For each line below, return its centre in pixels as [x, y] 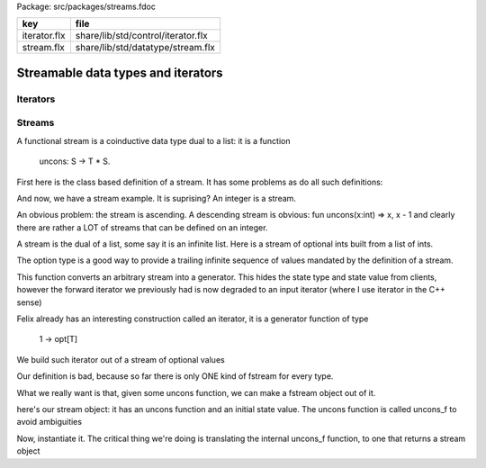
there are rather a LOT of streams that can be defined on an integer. [142, 227]
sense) [29, 302]
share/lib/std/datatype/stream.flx [145, 48]
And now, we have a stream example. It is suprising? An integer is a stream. [157, 198]
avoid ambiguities [49, 422]
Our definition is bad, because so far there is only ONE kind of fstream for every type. [175, 376]
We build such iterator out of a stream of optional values [121, 359]
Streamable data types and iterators [120, 72]
